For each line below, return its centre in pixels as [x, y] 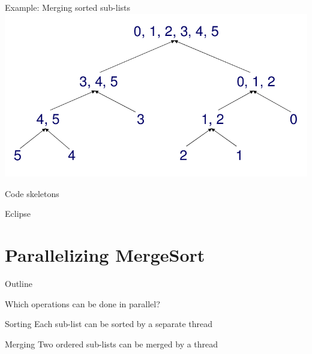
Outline [19, 284]
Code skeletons [32, 193]
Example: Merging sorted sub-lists [68, 7]
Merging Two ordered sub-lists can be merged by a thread [112, 344]
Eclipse [18, 214]
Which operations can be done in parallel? [82, 303]
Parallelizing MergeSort [105, 255]
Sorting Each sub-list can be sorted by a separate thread [109, 324]
